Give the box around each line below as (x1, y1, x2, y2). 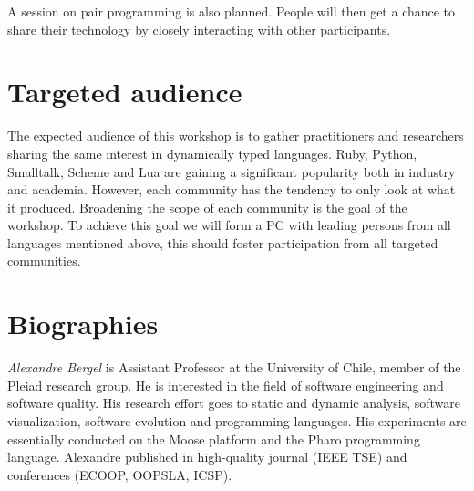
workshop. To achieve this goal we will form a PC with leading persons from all (7, 215, 451, 235)
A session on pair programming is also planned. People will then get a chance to (7, 2, 456, 20)
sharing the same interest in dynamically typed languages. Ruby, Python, (7, 143, 417, 162)
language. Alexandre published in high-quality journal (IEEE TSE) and (7, 447, 407, 466)
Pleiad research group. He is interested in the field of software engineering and (7, 375, 444, 394)
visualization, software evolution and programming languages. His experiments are (7, 411, 467, 430)
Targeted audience (7, 73, 242, 110)
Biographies (7, 305, 159, 342)
